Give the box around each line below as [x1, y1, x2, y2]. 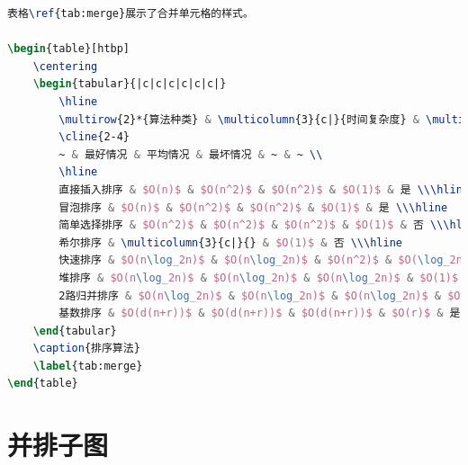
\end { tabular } [32, 324, 117, 337]
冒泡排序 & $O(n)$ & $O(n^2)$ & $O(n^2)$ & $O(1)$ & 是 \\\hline [58, 201, 448, 214]
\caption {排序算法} [32, 342, 140, 355]
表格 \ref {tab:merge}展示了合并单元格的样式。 [7, 7, 254, 20]
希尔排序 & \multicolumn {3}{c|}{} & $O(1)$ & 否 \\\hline [58, 236, 402, 249]
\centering [32, 59, 98, 73]
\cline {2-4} [58, 130, 130, 144]
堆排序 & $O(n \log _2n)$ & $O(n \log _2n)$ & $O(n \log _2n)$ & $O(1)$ [58, 271, 459, 284]
